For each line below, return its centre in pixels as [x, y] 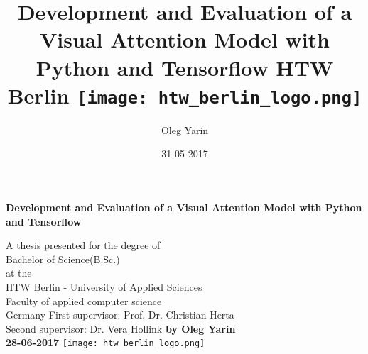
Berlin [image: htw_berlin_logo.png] [185, 95]
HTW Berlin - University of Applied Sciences [104, 286]
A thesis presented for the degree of [83, 245]
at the [19, 273]
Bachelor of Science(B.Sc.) [63, 259]
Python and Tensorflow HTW [185, 67]
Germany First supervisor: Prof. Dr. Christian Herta [120, 315]
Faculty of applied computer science [84, 300]
